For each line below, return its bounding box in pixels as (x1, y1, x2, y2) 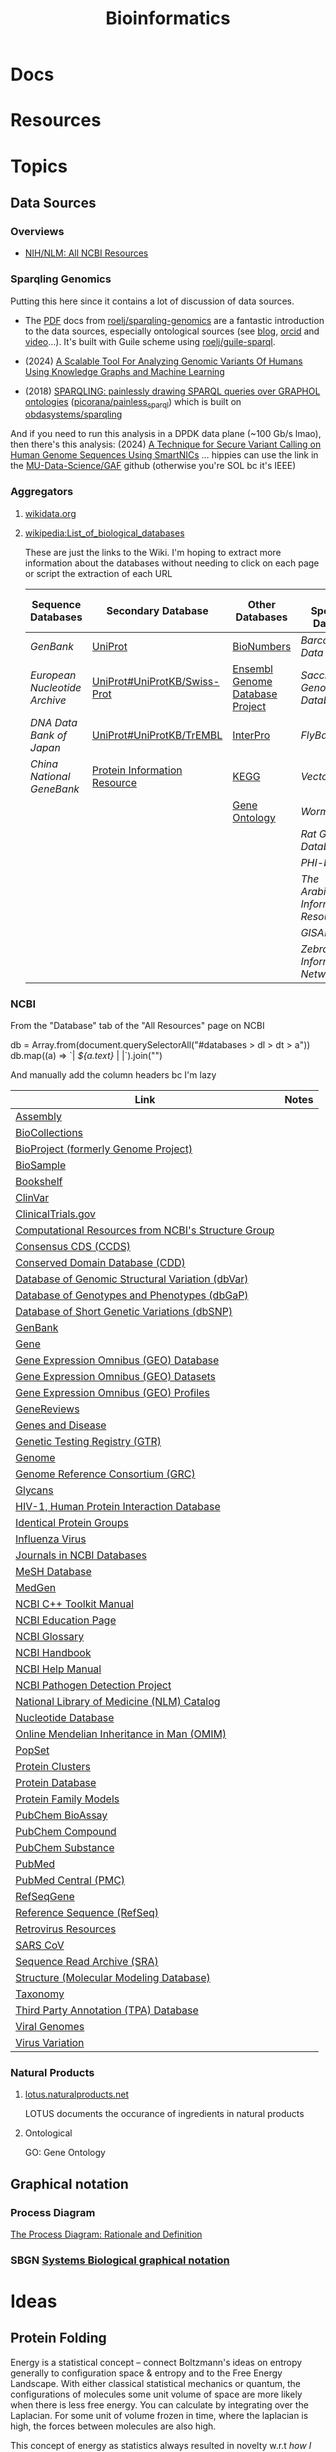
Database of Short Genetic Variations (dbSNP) (15, 1304, 233, 1318)
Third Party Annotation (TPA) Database (15, 2003, 199, 2017)
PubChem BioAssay (15, 1808, 108, 1822)
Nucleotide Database (15, 1710, 115, 1724)
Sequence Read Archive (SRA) (15, 1954, 159, 1968)
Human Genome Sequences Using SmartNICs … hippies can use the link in (10, 449, 319, 461)
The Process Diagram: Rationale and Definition (10, 2228, 203, 2240)
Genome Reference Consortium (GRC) (15, 1467, 196, 1481)
